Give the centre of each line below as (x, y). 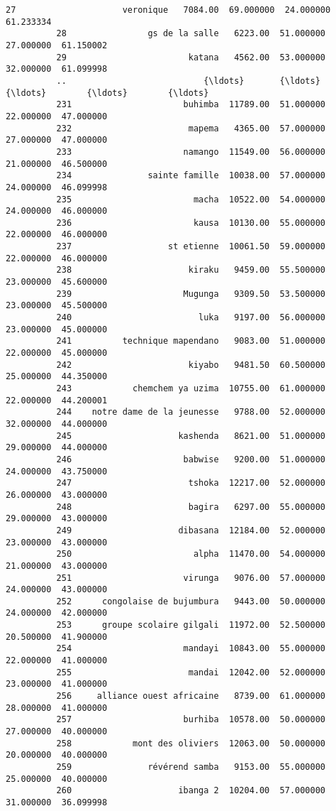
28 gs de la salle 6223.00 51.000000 (191, 34)
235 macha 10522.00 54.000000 (191, 199)
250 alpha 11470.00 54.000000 (191, 554)
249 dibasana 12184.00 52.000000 (191, 530)
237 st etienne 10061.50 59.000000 (191, 247)
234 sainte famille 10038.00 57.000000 (191, 176)
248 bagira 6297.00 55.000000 (191, 507)
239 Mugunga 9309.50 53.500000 (191, 294)
